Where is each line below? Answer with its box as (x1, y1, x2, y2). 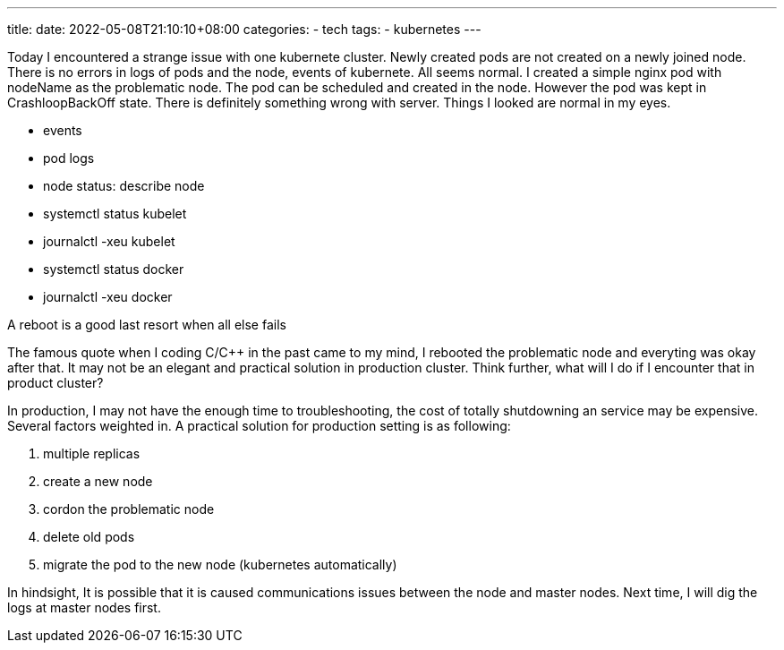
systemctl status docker (43, 261, 184, 277)
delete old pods (43, 529, 135, 544)
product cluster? (7, 375, 104, 390)
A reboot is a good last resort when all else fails (7, 317, 286, 332)
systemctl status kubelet (43, 206, 187, 221)
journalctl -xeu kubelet (43, 234, 175, 249)
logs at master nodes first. (7, 600, 161, 615)
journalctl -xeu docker (43, 289, 173, 304)
